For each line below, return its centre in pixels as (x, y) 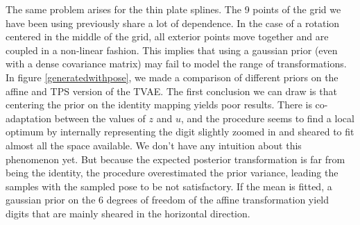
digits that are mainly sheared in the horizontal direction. (128, 213)
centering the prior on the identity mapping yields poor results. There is (159, 105)
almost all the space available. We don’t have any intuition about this (154, 145)
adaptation (29, 118)
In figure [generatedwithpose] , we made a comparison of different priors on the (172, 77)
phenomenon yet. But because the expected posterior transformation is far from (175, 159)
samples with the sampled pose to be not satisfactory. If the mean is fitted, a (169, 186)
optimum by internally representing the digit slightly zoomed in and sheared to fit (180, 132)
